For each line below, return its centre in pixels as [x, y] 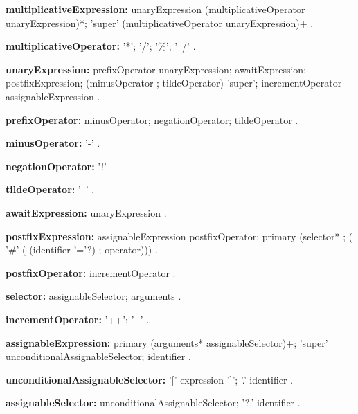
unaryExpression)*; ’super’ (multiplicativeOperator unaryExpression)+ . [160, 22]
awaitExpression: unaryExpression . [86, 212]
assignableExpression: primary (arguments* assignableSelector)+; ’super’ [167, 342]
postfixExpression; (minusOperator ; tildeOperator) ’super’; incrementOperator [174, 83]
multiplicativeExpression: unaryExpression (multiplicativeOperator [155, 9]
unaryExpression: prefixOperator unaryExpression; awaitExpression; [156, 69]
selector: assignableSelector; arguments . [93, 296]
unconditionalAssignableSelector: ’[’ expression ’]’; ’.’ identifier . [149, 379]
